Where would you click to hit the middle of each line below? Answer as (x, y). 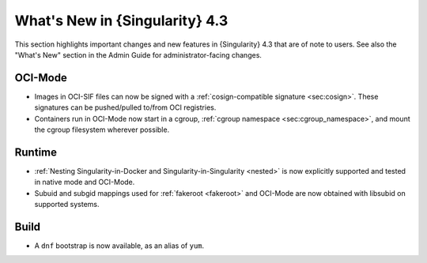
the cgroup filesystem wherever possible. (102, 130)
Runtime (36, 152)
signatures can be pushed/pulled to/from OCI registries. (125, 107)
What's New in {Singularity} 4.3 (121, 21)
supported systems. (67, 205)
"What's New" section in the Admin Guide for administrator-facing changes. (138, 54)
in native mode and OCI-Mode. (85, 182)
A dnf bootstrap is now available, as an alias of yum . (119, 246)
